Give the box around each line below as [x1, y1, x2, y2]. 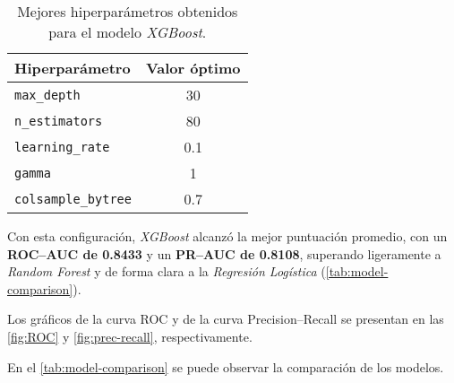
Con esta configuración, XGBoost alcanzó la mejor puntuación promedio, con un [7, 227, 448, 245]
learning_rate [14, 139, 110, 154]
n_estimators [14, 113, 103, 128]
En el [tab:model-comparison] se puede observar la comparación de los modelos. [7, 357, 444, 376]
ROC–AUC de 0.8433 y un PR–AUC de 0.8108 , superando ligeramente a [7, 244, 441, 263]
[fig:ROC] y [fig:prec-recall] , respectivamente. [7, 326, 253, 345]
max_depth [14, 87, 81, 102]
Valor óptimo [145, 57, 241, 78]
